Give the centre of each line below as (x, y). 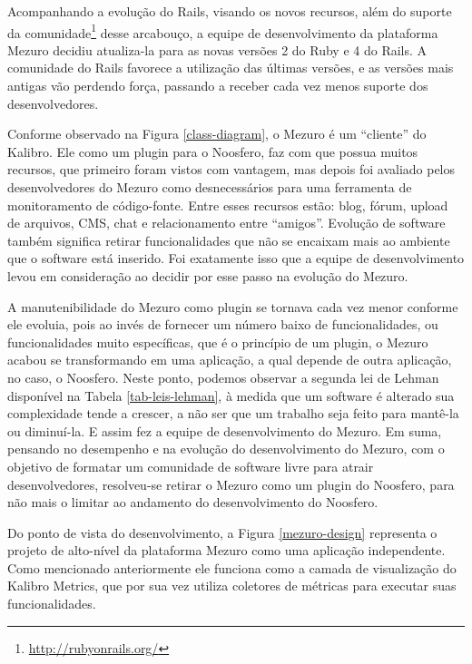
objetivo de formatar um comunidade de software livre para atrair (191, 466)
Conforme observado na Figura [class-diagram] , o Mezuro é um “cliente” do (217, 134)
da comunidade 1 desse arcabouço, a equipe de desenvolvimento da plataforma (223, 31)
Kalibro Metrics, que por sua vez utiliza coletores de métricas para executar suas (232, 586)
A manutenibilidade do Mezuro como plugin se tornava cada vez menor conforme (233, 306)
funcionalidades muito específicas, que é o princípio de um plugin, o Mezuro (218, 342)
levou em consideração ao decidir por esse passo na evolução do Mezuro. (208, 275)
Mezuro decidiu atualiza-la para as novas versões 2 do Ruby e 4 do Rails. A (217, 49)
